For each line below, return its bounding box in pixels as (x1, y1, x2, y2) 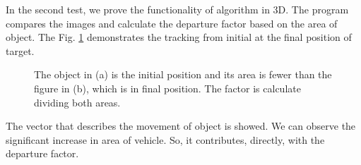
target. (6, 43, 35, 58)
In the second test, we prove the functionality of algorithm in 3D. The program (6, 2, 349, 16)
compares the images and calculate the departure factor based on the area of (6, 16, 338, 30)
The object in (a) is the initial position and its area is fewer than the (34, 67, 332, 82)
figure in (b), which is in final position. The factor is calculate (34, 80, 301, 95)
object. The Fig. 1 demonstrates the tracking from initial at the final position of (6, 30, 352, 44)
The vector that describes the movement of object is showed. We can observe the (6, 118, 356, 133)
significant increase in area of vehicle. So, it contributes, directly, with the (6, 132, 325, 147)
